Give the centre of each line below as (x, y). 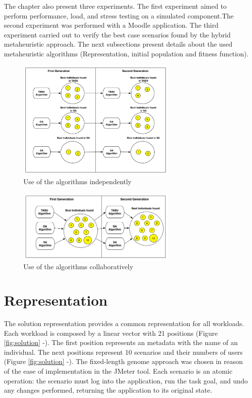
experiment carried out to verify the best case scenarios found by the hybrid (117, 34)
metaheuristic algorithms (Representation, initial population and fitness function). (126, 53)
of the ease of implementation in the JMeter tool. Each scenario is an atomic (118, 371)
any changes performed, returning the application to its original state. (108, 390)
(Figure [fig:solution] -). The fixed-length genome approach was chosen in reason (124, 361)
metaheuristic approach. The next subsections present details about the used (118, 44)
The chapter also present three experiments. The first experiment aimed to (115, 6)
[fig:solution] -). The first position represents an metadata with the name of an (121, 342)
